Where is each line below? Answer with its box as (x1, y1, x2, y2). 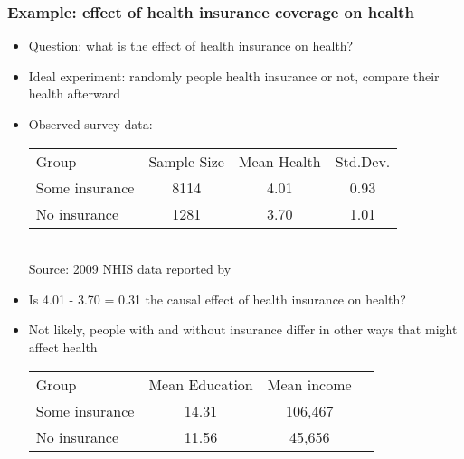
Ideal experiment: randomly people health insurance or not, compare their (28, 66, 440, 85)
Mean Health (238, 150, 321, 172)
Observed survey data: (28, 115, 153, 133)
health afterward (28, 84, 121, 103)
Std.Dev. (335, 150, 391, 172)
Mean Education (148, 373, 253, 395)
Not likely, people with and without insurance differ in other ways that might (28, 320, 458, 339)
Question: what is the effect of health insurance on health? (28, 36, 354, 55)
